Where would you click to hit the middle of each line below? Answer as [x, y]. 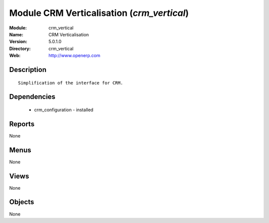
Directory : [20, 48]
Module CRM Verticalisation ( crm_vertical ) [99, 13]
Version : [18, 42]
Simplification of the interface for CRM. [71, 83]
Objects [22, 202]
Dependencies [32, 97]
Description [28, 70]
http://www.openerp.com [74, 56]
